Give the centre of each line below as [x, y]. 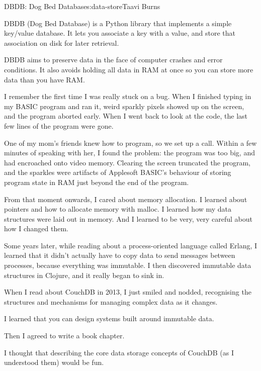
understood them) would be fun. [54, 362]
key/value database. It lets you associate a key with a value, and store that [120, 33]
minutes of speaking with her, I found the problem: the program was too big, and [129, 153]
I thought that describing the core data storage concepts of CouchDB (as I [119, 352]
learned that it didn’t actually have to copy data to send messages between [120, 255]
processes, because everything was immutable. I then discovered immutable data [128, 265]
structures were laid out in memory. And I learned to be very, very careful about [128, 218]
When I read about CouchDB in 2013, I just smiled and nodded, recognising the [128, 292]
